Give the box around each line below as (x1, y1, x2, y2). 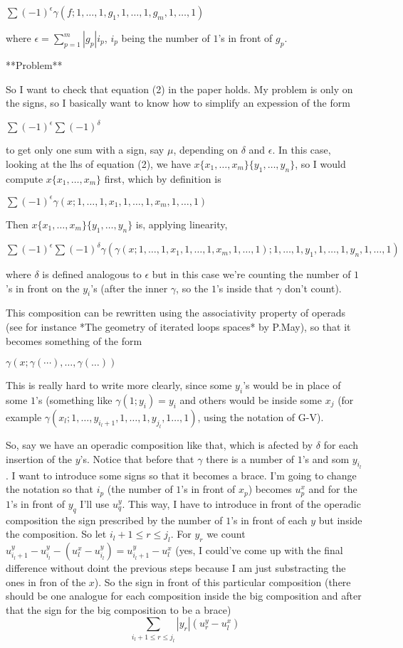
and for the (308, 482, 357, 496)
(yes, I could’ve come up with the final (175, 543, 343, 558)
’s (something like (36, 393, 112, 408)
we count (206, 526, 246, 541)
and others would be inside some (179, 393, 322, 408)
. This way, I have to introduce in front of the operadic (122, 496, 361, 511)
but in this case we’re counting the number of (152, 267, 351, 282)
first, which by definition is (104, 171, 221, 186)
